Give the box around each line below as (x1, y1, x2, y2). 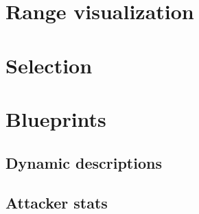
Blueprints (5, 104, 106, 132)
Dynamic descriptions (5, 152, 162, 173)
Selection (5, 51, 93, 79)
